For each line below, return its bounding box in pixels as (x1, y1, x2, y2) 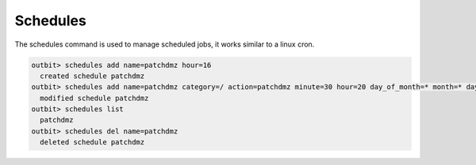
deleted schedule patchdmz (40, 138, 145, 147)
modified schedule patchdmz (40, 93, 149, 103)
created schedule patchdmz (40, 71, 145, 81)
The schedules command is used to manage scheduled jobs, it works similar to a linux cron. (14, 39, 315, 49)
